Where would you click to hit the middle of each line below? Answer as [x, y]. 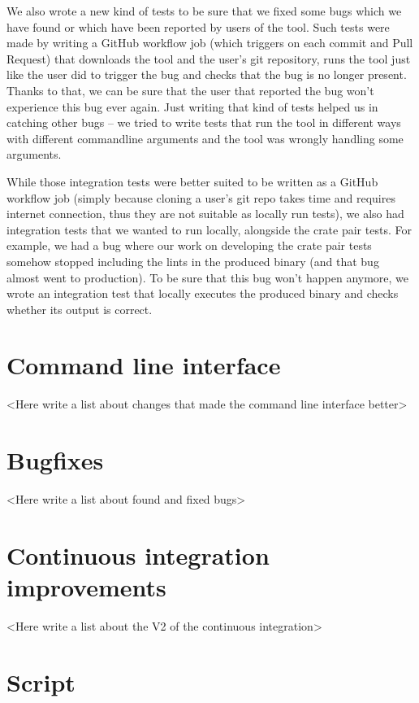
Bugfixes [55, 460]
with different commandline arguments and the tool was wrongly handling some [205, 138]
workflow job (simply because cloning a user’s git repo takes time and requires [201, 197]
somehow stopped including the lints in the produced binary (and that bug [193, 261]
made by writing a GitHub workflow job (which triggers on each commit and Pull [210, 43]
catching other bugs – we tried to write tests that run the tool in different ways [204, 122]
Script [41, 681]
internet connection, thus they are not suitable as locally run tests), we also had [205, 214]
